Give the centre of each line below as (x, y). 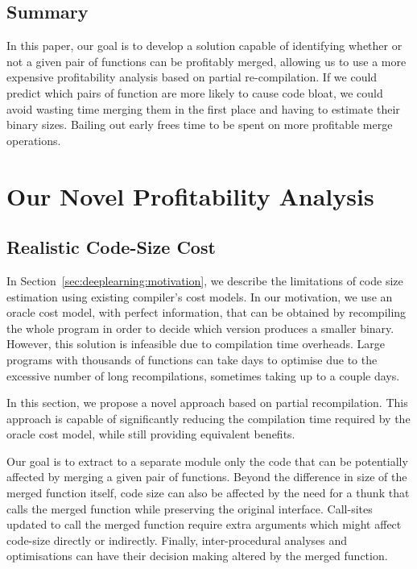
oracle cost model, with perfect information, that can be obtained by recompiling (206, 312)
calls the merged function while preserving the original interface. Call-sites (190, 508)
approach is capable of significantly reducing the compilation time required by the (208, 418)
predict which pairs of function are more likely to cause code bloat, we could (195, 92)
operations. (34, 140)
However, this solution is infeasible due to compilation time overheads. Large (196, 344)
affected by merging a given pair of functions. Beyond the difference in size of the (207, 477)
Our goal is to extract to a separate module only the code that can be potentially (207, 461)
